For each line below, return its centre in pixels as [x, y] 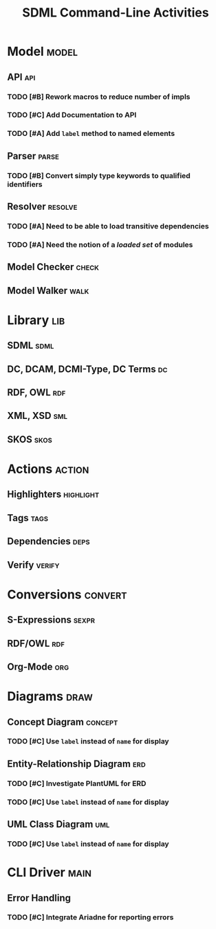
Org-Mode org [38, 666]
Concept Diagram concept [63, 722]
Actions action [48, 469]
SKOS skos [30, 439]
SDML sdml [31, 345]
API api [21, 77]
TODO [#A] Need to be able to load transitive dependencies [108, 226]
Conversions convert [67, 594]
